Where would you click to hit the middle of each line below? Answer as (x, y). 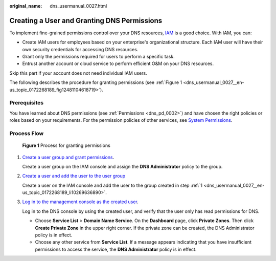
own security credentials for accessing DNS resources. (80, 49)
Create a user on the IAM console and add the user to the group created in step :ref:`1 (112, 185)
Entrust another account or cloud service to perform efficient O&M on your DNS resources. (118, 63)
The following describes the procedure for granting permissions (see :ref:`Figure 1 (96, 82)
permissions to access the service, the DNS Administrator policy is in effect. (116, 249)
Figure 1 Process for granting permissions (66, 145)
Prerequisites (26, 103)
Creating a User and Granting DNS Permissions (86, 20)
